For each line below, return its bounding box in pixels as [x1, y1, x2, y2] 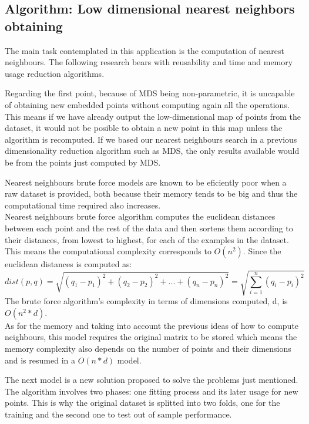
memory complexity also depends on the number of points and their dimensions [5, 342, 291, 355]
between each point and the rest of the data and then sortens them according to [5, 221, 293, 234]
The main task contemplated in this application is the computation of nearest [5, 44, 284, 56]
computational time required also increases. [5, 198, 161, 211]
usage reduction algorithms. [5, 67, 105, 79]
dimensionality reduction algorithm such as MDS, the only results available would [5, 144, 300, 157]
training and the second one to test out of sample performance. [5, 408, 232, 420]
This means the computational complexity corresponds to [5, 245, 211, 257]
